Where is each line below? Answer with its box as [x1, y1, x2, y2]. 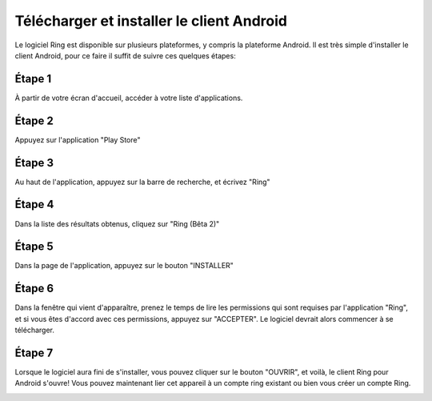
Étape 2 [14, 114, 54, 127]
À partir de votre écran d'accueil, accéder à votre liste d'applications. [14, 93, 243, 102]
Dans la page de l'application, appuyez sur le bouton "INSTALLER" [14, 261, 234, 271]
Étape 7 [14, 346, 54, 359]
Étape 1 [14, 72, 52, 86]
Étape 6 [14, 282, 54, 295]
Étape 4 [14, 198, 54, 211]
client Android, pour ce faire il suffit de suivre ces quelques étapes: [14, 50, 236, 60]
